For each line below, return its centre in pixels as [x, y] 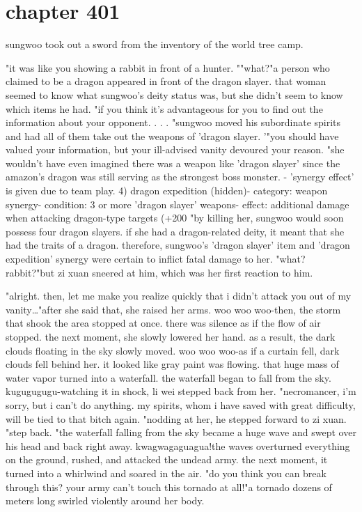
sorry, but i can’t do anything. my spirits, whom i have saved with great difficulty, [181, 404]
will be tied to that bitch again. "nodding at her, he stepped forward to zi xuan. [176, 418]
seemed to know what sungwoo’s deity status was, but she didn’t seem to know [174, 94]
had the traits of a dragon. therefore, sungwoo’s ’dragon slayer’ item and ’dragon [178, 245]
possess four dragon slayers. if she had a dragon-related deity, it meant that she [175, 231]
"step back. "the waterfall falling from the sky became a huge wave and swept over [181, 432]
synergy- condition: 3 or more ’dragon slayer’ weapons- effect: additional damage [178, 204]
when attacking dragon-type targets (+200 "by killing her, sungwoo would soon [175, 218]
